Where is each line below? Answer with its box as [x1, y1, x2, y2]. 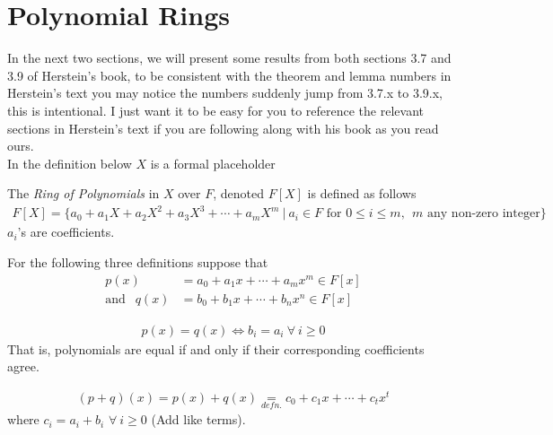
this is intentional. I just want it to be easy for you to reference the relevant [7, 100, 424, 119]
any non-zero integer [427, 207, 540, 221]
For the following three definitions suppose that [7, 253, 268, 271]
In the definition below [7, 153, 132, 172]
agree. [7, 357, 39, 376]
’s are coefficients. [17, 222, 115, 241]
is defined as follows [307, 184, 417, 203]
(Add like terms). [151, 410, 246, 429]
